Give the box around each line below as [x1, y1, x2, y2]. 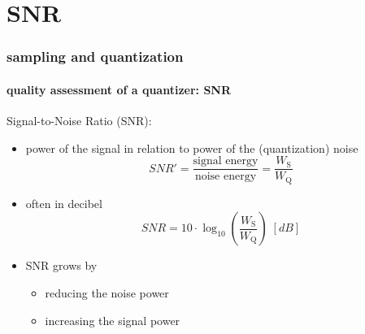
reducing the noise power [45, 284, 169, 301]
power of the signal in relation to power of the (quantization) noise [25, 139, 358, 156]
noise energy [194, 171, 257, 183]
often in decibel [25, 194, 102, 211]
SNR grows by [25, 257, 98, 274]
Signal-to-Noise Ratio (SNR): [7, 112, 152, 129]
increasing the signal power [45, 311, 180, 328]
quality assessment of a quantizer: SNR [7, 80, 232, 98]
